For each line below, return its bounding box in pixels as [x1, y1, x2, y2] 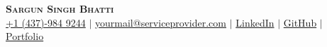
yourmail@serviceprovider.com [95, 15, 226, 29]
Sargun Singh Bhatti [6, 1, 114, 15]
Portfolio [6, 29, 44, 43]
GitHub [283, 15, 317, 29]
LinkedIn [235, 15, 275, 29]
